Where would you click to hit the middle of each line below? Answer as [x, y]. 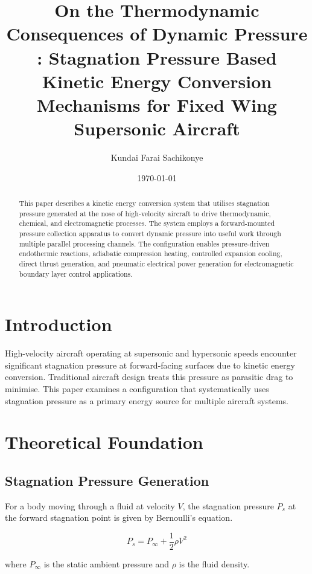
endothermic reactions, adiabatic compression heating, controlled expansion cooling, [151, 253]
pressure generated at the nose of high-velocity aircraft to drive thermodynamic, [145, 213]
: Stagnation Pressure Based [157, 57]
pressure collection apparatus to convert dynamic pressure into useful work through [150, 234]
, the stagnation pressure [228, 505]
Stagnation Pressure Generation [107, 480]
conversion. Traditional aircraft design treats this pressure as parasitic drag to [149, 377]
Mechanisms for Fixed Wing [157, 104]
